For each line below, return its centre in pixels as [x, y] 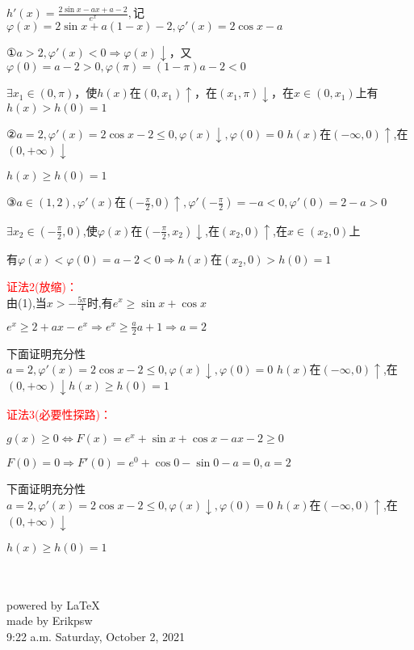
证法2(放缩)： [42, 286]
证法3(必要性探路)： [59, 414]
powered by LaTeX [53, 604]
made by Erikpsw [50, 620]
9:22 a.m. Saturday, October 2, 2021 [96, 636]
